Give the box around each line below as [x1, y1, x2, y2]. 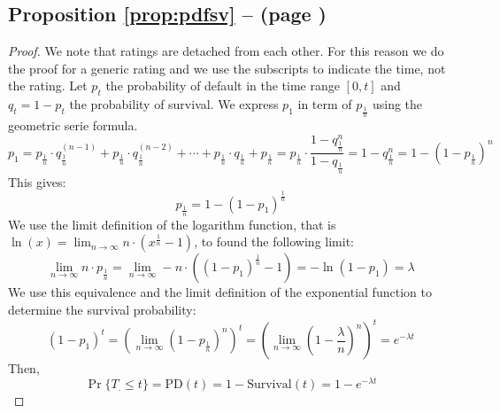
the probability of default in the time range [105, 76, 340, 95]
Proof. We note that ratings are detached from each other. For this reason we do [8, 42, 444, 60]
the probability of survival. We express [69, 95, 279, 113]
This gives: [8, 172, 66, 191]
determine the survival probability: [8, 300, 196, 318]
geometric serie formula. [8, 116, 138, 135]
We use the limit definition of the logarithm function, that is [8, 214, 336, 233]
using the [372, 95, 423, 113]
